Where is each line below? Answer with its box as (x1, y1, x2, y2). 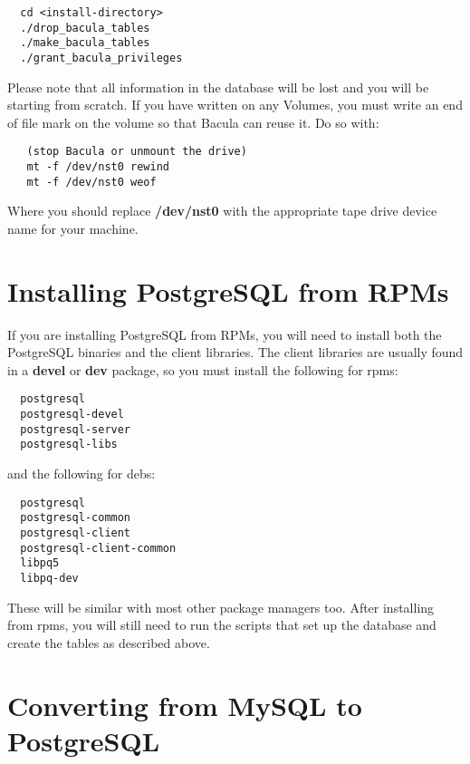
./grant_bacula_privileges (20, 51, 183, 64)
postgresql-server (20, 422, 131, 436)
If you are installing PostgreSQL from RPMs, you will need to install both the (7, 324, 442, 343)
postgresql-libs (20, 438, 118, 451)
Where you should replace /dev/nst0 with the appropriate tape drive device (7, 201, 437, 220)
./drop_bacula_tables (20, 21, 150, 34)
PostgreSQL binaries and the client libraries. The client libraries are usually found (7, 343, 464, 362)
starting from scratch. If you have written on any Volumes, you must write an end (7, 95, 463, 114)
